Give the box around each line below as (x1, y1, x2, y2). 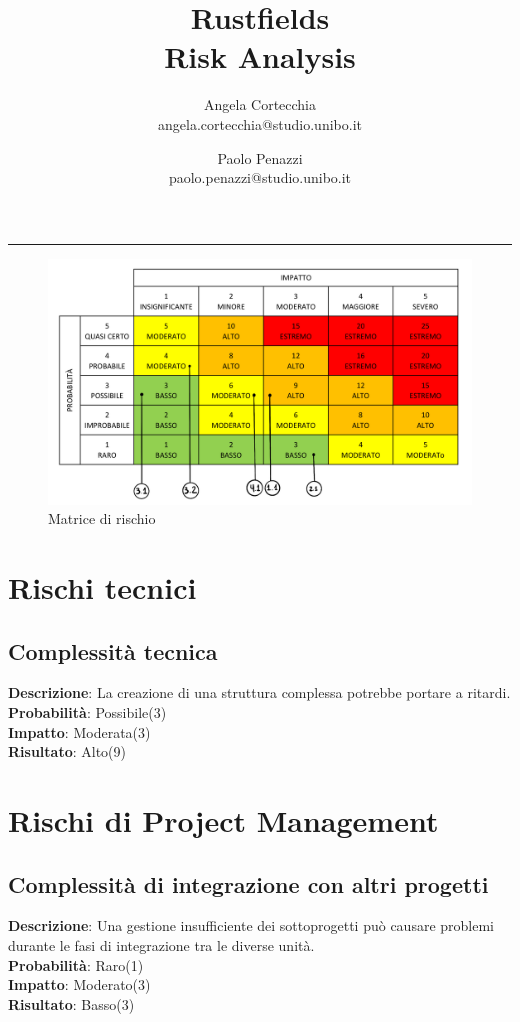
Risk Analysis (164, 36, 356, 77)
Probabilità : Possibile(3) (8, 702, 167, 722)
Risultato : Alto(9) (8, 741, 127, 762)
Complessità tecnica (8, 635, 218, 666)
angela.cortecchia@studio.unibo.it (158, 113, 362, 134)
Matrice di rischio (48, 508, 156, 529)
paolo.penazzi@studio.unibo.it (168, 167, 352, 188)
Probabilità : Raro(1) (8, 954, 144, 975)
